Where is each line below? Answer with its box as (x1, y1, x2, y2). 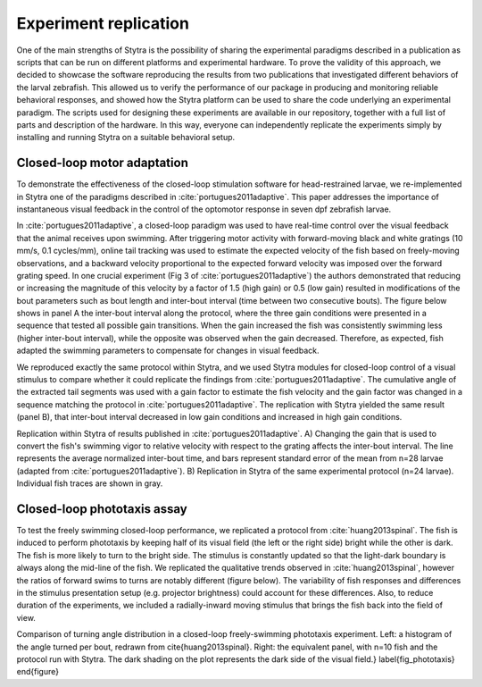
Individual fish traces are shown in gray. (16, 478, 163, 489)
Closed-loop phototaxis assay (16, 501, 187, 516)
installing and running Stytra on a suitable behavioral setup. (16, 132, 236, 143)
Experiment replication (16, 13, 189, 33)
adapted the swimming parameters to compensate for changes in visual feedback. (16, 345, 320, 356)
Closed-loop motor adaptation (16, 155, 189, 171)
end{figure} (16, 666, 60, 677)
